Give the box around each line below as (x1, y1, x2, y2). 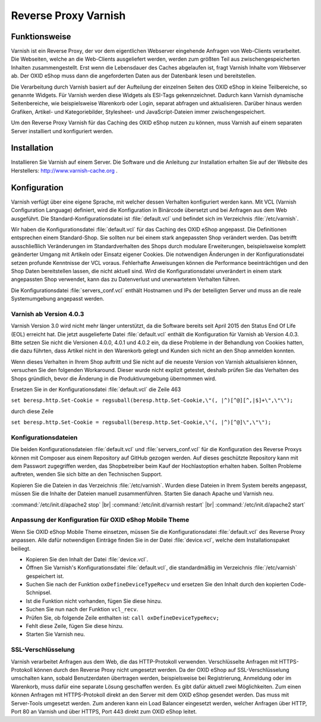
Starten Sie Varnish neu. (26, 631, 86, 638)
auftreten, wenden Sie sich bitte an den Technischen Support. (11, 471, 163, 478)
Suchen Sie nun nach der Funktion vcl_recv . (26, 606, 139, 613)
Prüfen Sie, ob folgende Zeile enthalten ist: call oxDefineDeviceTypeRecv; (26, 614, 220, 621)
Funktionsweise (11, 32, 71, 42)
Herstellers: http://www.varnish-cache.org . (11, 167, 118, 174)
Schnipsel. (26, 589, 52, 596)
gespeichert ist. (26, 572, 65, 580)
